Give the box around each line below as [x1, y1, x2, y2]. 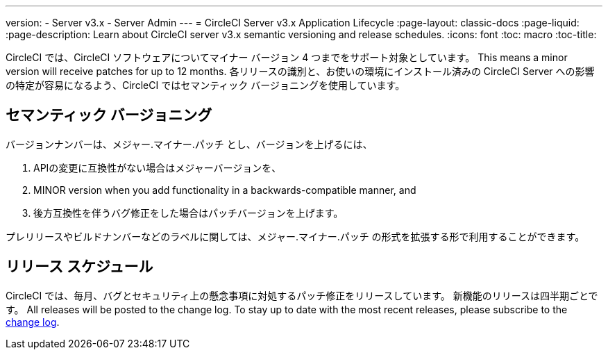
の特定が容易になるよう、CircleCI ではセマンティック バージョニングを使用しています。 [6, 79, 405, 91]
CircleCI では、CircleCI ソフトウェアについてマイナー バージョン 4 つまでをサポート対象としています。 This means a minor [6, 51, 568, 63]
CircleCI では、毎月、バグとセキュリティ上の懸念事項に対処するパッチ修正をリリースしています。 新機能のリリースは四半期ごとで [6, 289, 598, 302]
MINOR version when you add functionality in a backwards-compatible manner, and [33, 183, 416, 196]
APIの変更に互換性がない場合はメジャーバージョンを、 [33, 161, 282, 174]
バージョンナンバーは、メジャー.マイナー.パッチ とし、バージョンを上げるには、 [6, 138, 373, 150]
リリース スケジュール [6, 258, 153, 276]
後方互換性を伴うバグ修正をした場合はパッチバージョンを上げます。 [33, 206, 344, 219]
